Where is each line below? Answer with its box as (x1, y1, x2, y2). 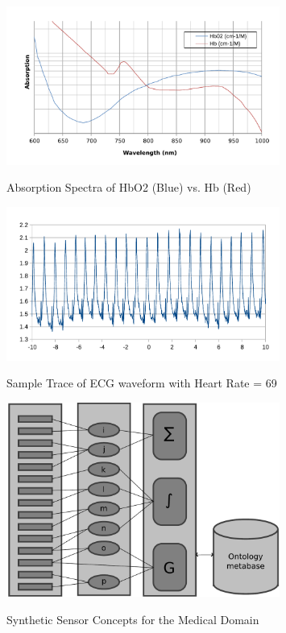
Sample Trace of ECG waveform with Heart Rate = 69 (6, 374, 277, 391)
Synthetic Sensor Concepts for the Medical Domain (6, 610, 259, 627)
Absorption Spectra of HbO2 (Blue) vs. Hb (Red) (6, 179, 251, 196)
